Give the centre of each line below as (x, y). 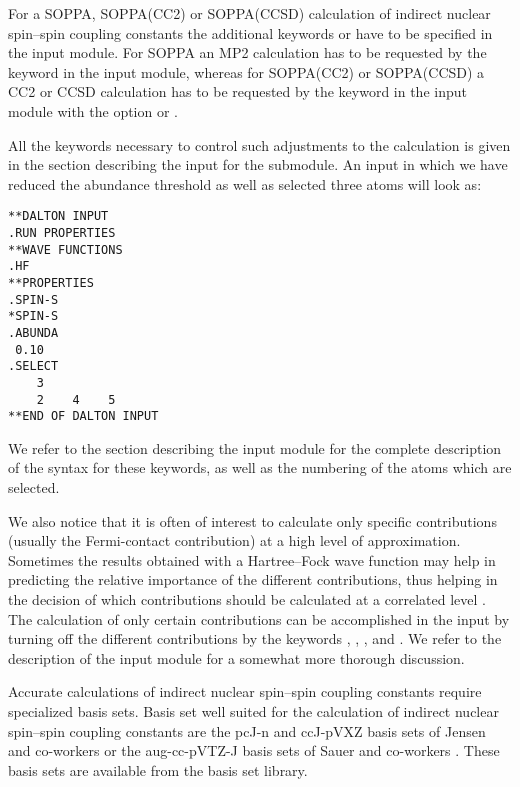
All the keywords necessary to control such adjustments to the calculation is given (259, 144)
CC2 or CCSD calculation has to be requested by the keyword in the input (237, 91)
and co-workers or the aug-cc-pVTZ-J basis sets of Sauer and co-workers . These (254, 750)
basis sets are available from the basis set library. (158, 769)
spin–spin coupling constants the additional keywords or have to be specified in (250, 32)
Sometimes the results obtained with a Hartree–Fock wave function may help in (252, 559)
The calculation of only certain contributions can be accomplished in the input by (259, 618)
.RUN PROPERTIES (62, 233)
